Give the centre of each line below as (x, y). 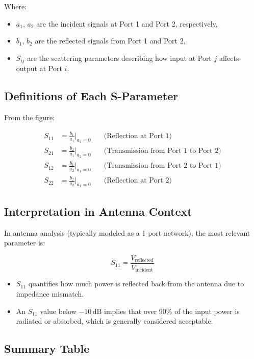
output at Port (39, 68)
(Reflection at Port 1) (138, 136)
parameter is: (25, 243)
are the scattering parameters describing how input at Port (119, 58)
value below (58, 311)
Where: (15, 6)
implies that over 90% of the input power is (172, 311)
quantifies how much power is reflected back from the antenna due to (136, 284)
